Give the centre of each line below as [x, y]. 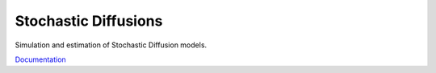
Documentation [40, 59]
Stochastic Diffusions [89, 21]
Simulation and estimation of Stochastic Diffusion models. [111, 45]
